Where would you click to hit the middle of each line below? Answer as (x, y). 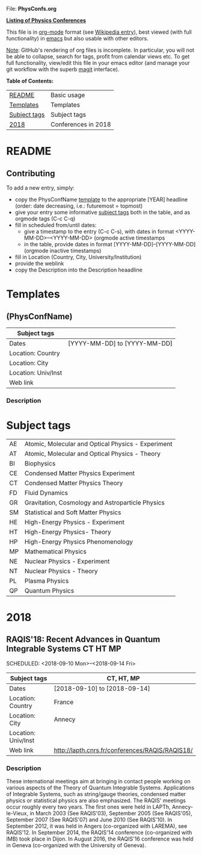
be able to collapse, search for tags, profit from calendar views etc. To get (98, 56)
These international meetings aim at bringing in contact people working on (98, 782)
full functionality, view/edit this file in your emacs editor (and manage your (98, 63)
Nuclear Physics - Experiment (67, 561)
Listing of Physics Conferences (46, 20)
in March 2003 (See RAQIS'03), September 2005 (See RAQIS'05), (111, 813)
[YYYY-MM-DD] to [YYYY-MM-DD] (121, 344)
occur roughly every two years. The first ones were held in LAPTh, (88, 807)
